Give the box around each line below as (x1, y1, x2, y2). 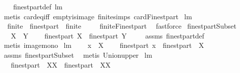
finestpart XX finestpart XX (10, 59, 111, 70)
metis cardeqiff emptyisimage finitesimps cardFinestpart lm (3, 11, 192, 21)
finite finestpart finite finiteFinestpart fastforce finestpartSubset (7, 21, 237, 31)
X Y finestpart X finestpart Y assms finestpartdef (10, 30, 204, 40)
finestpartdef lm (13, 1, 62, 11)
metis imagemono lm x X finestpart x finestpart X (3, 40, 204, 50)
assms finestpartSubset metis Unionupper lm (3, 49, 152, 60)
